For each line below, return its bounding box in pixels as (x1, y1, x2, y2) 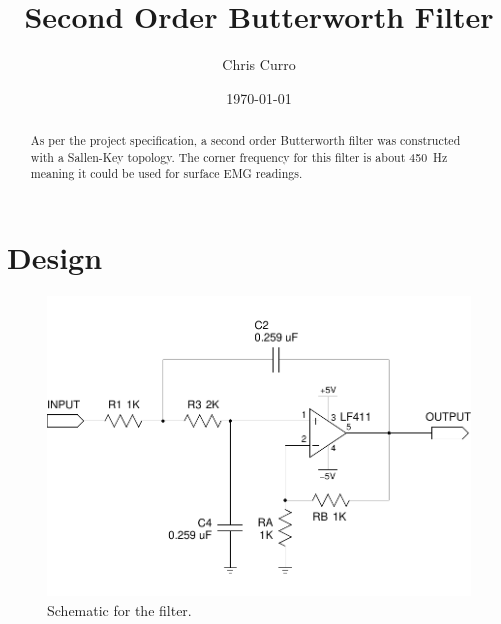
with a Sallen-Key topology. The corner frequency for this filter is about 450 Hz (30, 148, 448, 165)
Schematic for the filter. (47, 599, 192, 620)
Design (7, 237, 103, 278)
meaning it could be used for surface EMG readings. (30, 165, 303, 182)
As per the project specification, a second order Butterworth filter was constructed (30, 132, 461, 149)
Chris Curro (222, 54, 296, 75)
